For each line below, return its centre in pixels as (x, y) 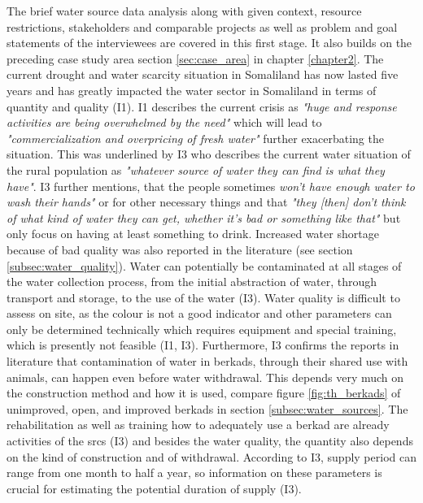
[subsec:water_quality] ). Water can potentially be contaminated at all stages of (204, 265)
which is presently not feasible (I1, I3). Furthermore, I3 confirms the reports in (203, 345)
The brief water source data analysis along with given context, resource (184, 11)
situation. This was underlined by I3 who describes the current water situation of (209, 154)
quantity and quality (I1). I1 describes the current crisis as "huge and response (202, 106)
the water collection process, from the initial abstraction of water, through (192, 282)
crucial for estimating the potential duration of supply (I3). (154, 488)
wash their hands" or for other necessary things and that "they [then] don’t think (206, 202)
